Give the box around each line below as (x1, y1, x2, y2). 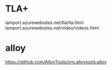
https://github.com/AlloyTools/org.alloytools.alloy (5, 58, 107, 65)
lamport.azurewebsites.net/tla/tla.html (5, 19, 84, 25)
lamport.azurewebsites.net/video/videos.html (5, 24, 99, 30)
